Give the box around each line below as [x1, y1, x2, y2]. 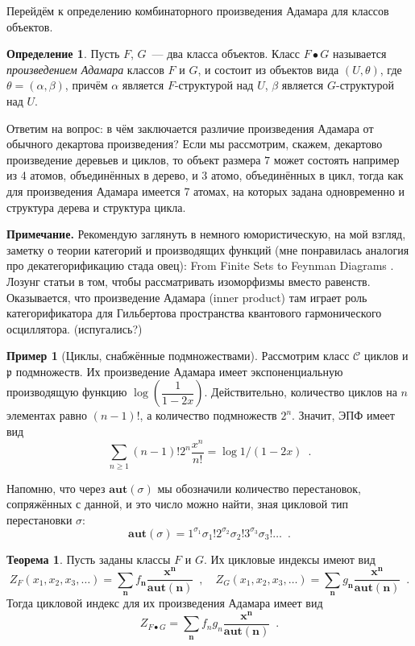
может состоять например [273, 151, 400, 168]
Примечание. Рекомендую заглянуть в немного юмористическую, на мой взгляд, [6, 226, 406, 242]
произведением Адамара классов [6, 60, 164, 77]
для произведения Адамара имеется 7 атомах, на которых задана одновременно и [6, 182, 405, 199]
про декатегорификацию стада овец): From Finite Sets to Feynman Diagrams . [6, 257, 394, 274]
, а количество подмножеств [139, 407, 277, 424]
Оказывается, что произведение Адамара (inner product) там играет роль [6, 288, 367, 305]
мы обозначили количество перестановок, [157, 479, 361, 496]
